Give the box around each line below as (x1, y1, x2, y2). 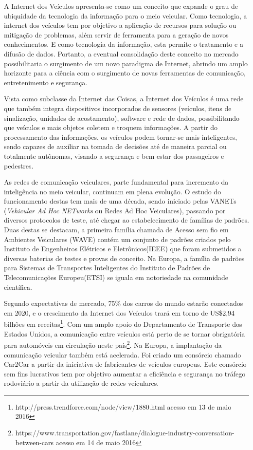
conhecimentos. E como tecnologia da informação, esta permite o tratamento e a (4, 39, 243, 49)
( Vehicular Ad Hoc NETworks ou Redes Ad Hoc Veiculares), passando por (4, 205, 226, 215)
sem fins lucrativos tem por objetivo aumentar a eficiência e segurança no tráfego (4, 368, 246, 378)
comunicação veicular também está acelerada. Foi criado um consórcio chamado (4, 349, 241, 359)
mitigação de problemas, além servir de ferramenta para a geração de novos (4, 29, 229, 39)
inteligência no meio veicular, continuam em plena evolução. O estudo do (4, 186, 221, 196)
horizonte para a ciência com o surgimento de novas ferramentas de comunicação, (4, 68, 246, 78)
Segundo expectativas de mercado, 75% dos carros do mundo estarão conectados (4, 298, 243, 308)
